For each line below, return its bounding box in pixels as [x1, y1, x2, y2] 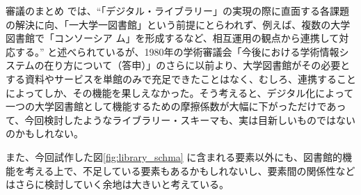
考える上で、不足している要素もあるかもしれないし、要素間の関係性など [24, 163, 355, 178]
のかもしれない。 [6, 126, 83, 141]
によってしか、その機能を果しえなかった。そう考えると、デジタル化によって [6, 85, 354, 100]
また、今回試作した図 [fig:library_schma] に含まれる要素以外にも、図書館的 [6, 149, 342, 164]
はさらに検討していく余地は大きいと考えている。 [6, 177, 229, 192]
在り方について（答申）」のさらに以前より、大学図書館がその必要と [44, 58, 351, 72]
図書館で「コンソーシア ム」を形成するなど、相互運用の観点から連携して [6, 31, 339, 45]
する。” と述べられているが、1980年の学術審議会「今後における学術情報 [15, 44, 339, 58]
